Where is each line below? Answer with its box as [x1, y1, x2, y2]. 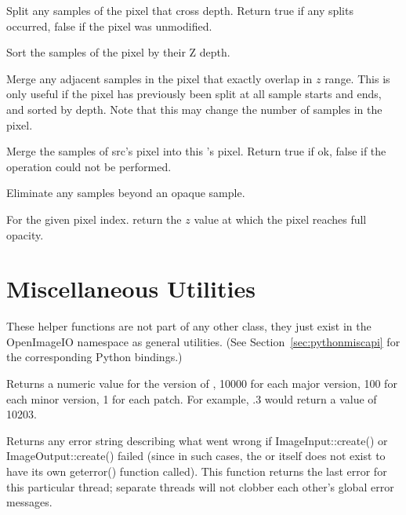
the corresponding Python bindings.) [6, 349, 183, 365]
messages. [6, 494, 53, 510]
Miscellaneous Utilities [6, 272, 256, 305]
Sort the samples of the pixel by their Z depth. [6, 44, 230, 60]
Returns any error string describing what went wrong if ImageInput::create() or [6, 432, 388, 448]
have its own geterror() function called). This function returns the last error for [6, 463, 387, 479]
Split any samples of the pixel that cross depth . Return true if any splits [6, 2, 353, 18]
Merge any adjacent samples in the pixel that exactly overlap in [6, 70, 313, 86]
